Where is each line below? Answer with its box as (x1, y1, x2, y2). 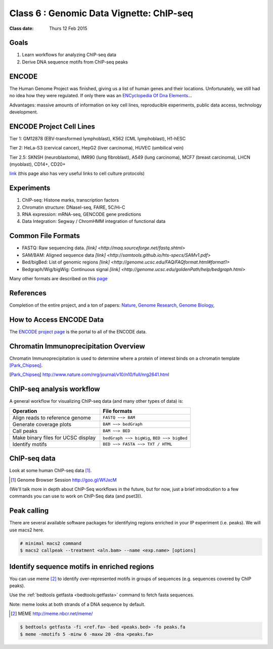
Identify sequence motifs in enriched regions (9, 562, 154, 571)
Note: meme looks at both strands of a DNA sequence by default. (9, 601, 146, 607)
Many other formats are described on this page (9, 275, 108, 281)
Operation (12, 407, 37, 414)
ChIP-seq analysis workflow (9, 385, 101, 394)
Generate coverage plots (12, 421, 72, 428)
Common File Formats (9, 232, 80, 240)
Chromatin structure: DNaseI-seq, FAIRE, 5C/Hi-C (22, 204, 125, 210)
